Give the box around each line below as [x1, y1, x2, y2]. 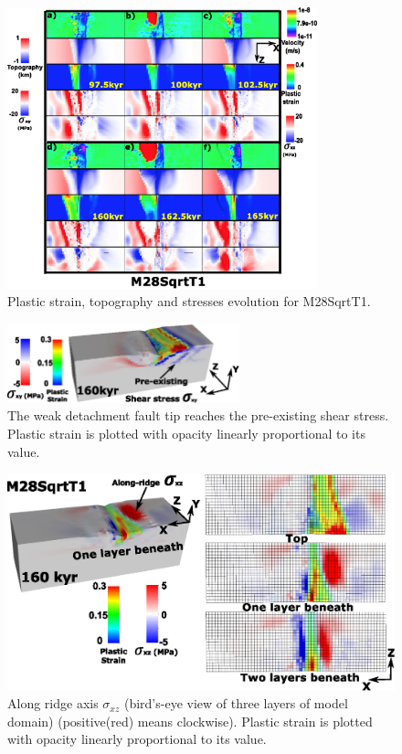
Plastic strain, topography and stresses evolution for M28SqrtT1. [7, 292, 371, 311]
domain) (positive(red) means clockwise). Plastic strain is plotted [7, 711, 373, 730]
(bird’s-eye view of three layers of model [123, 694, 348, 713]
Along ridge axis [7, 694, 99, 713]
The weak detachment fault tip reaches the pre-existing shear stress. [7, 406, 389, 425]
